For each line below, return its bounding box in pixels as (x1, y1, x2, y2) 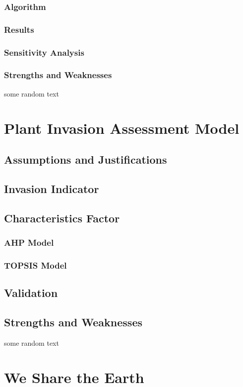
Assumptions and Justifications (4, 152, 167, 167)
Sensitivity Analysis (4, 46, 84, 58)
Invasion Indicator (4, 181, 99, 196)
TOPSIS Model (4, 259, 67, 271)
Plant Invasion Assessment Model (4, 117, 240, 138)
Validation (4, 285, 58, 300)
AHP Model (4, 236, 54, 248)
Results (4, 23, 34, 35)
